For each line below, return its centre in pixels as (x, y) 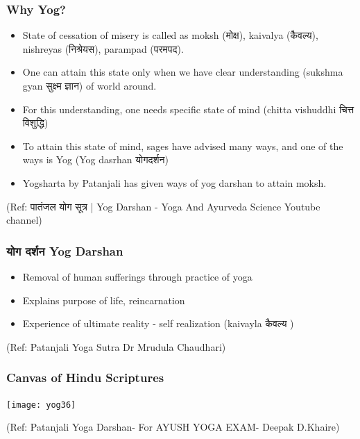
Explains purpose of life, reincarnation (104, 300)
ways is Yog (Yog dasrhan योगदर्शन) (95, 159)
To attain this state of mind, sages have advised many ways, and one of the (183, 146)
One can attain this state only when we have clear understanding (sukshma (183, 72)
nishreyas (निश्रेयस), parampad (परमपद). (103, 48)
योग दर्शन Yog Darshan (65, 250)
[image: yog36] (41, 405)
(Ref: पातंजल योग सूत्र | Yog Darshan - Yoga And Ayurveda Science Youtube (163, 206)
